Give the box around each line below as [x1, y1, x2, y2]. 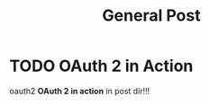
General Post [102, 5, 201, 26]
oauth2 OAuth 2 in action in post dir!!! [9, 85, 151, 96]
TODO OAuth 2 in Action [9, 56, 194, 76]
